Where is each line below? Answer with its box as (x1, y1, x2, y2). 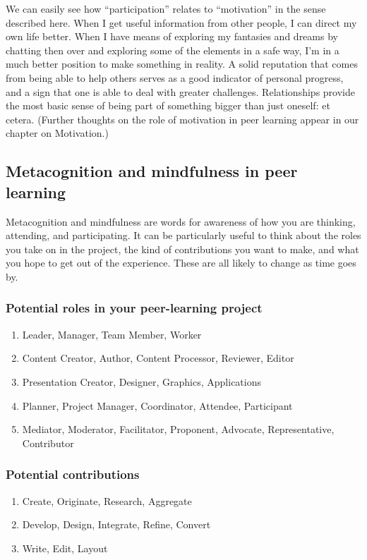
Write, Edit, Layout (22, 540, 108, 555)
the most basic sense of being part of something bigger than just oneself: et (6, 98, 330, 113)
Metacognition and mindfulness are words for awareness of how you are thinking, (6, 214, 356, 229)
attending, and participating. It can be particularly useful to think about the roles (6, 228, 361, 243)
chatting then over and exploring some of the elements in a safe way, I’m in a (6, 42, 339, 57)
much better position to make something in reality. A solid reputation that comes (6, 56, 358, 71)
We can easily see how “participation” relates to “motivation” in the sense (6, 1, 326, 16)
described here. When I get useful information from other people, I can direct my (6, 15, 357, 30)
